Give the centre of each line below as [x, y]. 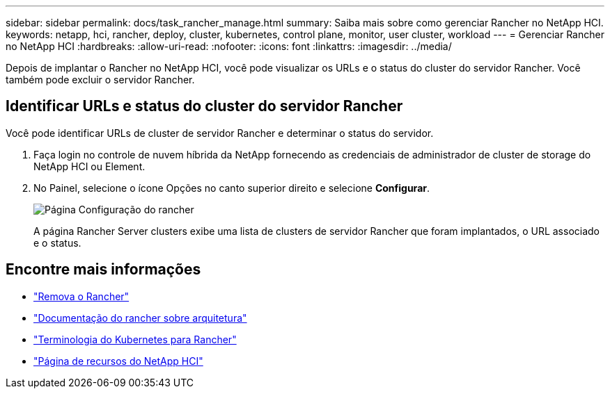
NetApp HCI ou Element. [89, 166]
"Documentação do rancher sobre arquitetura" [140, 318]
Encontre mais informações [103, 270]
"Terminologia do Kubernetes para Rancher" [135, 339]
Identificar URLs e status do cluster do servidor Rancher [204, 106]
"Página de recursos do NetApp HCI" [118, 361]
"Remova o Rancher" [81, 296]
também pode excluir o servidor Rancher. [100, 80]
